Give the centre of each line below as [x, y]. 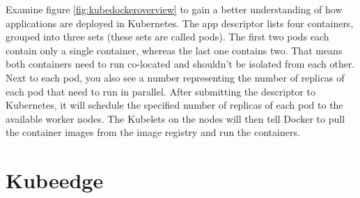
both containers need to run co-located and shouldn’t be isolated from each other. [180, 64]
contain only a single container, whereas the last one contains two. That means [174, 50]
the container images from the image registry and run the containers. [153, 132]
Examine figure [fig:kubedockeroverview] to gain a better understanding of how [174, 9]
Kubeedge [55, 180]
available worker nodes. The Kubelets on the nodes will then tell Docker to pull [175, 118]
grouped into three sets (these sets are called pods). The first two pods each [167, 37]
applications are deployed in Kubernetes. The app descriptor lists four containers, [180, 23]
